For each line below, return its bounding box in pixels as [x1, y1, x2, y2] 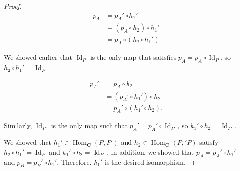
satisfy [199, 137, 219, 147]
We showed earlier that [4, 52, 72, 62]
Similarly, [4, 120, 32, 130]
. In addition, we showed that [107, 146, 194, 157]
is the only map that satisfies [90, 52, 176, 62]
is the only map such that [51, 120, 128, 130]
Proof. [4, 1, 22, 11]
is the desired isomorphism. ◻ [105, 157, 195, 167]
